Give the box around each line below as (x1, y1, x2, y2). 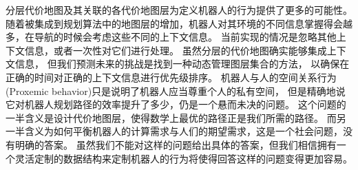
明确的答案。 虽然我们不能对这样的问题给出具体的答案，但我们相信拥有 (14, 137, 337, 151)
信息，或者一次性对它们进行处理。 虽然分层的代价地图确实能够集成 (24, 43, 327, 57)
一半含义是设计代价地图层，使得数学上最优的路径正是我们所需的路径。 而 (6, 110, 337, 125)
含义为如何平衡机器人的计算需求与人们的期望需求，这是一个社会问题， (24, 124, 343, 138)
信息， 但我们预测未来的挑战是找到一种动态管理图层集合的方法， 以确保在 (14, 56, 350, 71)
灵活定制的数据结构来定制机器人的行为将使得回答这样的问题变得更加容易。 (14, 151, 352, 165)
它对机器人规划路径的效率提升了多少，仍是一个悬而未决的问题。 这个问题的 (6, 97, 346, 111)
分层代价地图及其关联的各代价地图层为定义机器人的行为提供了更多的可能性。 (6, 3, 352, 17)
